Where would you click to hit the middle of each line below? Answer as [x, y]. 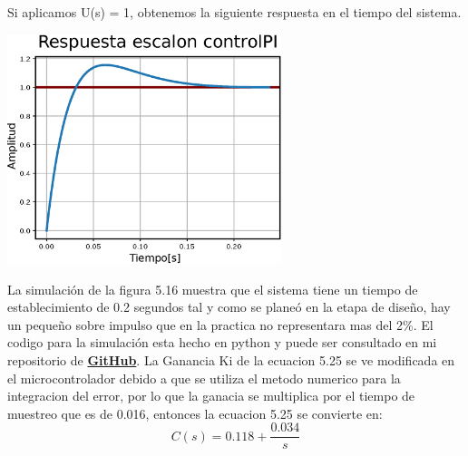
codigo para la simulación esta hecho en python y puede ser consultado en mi [222, 342]
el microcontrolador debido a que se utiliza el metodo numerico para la [204, 378]
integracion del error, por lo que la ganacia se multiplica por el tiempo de [211, 396]
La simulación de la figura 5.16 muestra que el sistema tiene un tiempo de [213, 289]
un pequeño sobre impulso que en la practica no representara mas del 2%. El [220, 324]
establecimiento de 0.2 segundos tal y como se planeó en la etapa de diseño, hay [229, 307]
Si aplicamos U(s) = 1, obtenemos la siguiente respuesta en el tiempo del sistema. [234, 12]
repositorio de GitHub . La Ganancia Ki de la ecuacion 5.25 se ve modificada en [231, 359]
